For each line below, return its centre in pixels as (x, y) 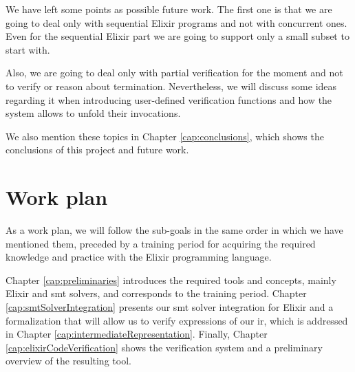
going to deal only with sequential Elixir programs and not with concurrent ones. (176, 22)
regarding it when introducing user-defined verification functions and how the (169, 99)
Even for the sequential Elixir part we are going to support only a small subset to (177, 36)
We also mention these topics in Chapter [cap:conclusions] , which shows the (165, 136)
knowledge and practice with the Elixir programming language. (139, 257)
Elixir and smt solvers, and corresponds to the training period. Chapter (156, 293)
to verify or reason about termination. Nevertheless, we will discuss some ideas (171, 86)
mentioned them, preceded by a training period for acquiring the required (161, 243)
